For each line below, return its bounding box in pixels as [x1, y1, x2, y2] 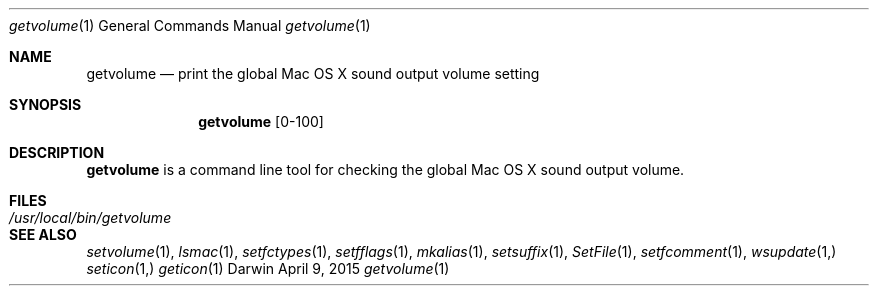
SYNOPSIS [9, 96, 82, 113]
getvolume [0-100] [198, 113, 324, 130]
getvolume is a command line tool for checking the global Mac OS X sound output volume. [86, 161, 685, 178]
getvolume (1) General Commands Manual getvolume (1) [9, 17, 371, 34]
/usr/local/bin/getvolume [9, 209, 172, 226]
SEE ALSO [9, 226, 77, 243]
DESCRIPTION [9, 144, 105, 161]
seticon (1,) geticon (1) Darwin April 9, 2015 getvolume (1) [86, 260, 450, 277]
